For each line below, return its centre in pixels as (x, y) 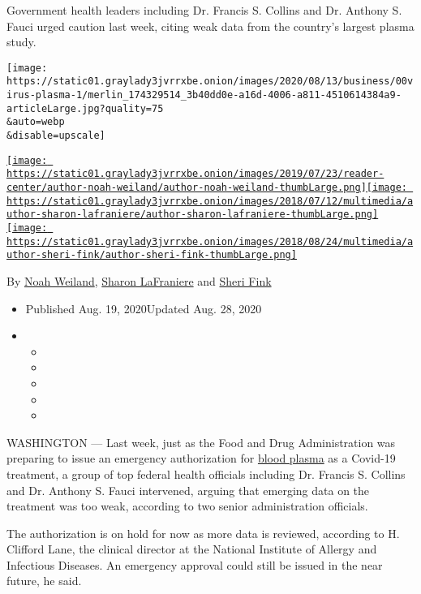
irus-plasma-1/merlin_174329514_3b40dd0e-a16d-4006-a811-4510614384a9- (204, 95)
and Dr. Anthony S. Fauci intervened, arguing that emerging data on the (188, 490)
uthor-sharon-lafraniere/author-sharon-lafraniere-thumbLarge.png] (193, 215)
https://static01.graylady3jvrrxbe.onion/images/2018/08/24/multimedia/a (210, 241)
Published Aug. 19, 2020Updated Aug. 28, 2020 (144, 308)
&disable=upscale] (56, 136)
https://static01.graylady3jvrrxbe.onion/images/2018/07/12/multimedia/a (210, 201)
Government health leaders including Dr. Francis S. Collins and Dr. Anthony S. (204, 10)
